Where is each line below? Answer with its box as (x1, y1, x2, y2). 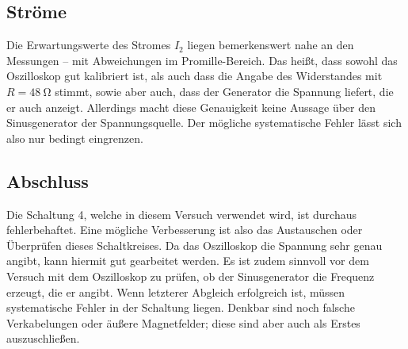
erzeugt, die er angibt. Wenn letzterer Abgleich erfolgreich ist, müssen (6, 283, 345, 300)
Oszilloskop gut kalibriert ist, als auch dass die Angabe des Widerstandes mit (6, 67, 383, 84)
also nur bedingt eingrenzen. (6, 129, 143, 146)
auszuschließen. (6, 330, 80, 347)
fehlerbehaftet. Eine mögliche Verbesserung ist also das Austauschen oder (6, 221, 363, 238)
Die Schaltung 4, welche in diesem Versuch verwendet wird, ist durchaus (6, 205, 357, 222)
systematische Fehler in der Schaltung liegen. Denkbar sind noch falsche (6, 299, 355, 316)
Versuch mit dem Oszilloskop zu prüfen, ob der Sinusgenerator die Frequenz (6, 267, 375, 284)
